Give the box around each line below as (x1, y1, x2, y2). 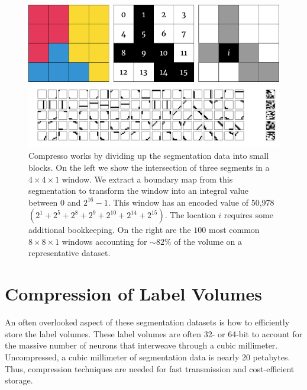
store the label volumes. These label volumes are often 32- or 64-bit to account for (5, 327, 303, 340)
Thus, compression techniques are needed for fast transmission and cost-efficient (5, 362, 295, 375)
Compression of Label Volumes (5, 282, 262, 306)
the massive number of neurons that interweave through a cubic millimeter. (5, 339, 278, 351)
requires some (224, 209, 273, 221)
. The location (164, 209, 216, 221)
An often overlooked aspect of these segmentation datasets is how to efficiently (5, 316, 290, 328)
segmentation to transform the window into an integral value (28, 184, 249, 197)
